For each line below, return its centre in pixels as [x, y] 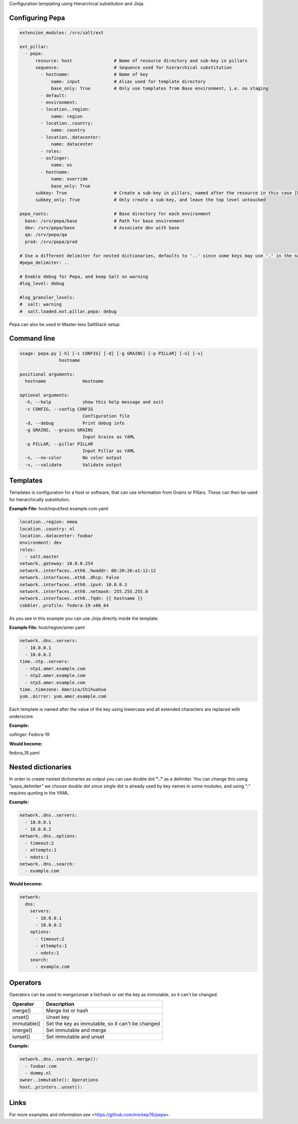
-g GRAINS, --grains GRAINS [59, 430]
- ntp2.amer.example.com [55, 675]
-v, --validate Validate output [74, 465]
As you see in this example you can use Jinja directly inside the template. [84, 618]
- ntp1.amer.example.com [55, 669]
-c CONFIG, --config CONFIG [59, 409]
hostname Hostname [64, 381]
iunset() [21, 1037]
